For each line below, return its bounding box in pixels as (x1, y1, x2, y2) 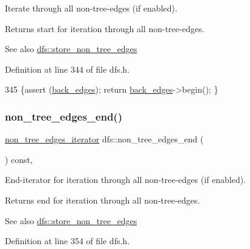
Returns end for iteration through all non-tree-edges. (5, 193, 200, 206)
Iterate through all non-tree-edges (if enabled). (5, 2, 177, 14)
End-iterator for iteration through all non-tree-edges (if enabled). (5, 173, 246, 186)
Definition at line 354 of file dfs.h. (5, 234, 130, 247)
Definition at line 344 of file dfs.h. (5, 62, 130, 75)
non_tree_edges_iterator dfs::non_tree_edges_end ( (5, 133, 204, 145)
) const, (5, 153, 33, 165)
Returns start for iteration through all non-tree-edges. (5, 22, 205, 35)
